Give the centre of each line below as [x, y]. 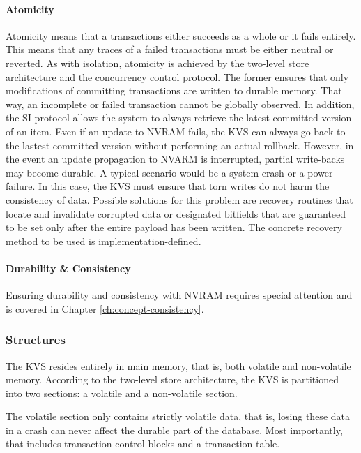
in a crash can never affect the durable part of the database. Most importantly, [174, 430]
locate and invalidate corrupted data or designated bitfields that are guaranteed [176, 213]
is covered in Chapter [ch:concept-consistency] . [105, 308]
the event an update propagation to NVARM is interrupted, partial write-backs [175, 159]
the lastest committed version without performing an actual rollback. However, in [180, 145]
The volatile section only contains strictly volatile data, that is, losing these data [178, 416]
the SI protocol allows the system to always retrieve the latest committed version [179, 118]
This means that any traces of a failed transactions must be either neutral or [170, 49]
